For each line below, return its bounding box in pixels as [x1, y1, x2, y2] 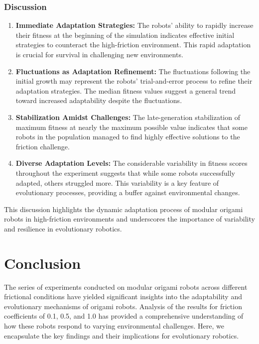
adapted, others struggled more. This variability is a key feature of [15, 177, 219, 188]
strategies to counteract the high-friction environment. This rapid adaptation [15, 39, 251, 50]
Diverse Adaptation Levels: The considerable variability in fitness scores [15, 158, 248, 168]
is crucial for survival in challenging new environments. [15, 49, 183, 59]
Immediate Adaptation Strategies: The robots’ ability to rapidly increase [15, 20, 254, 30]
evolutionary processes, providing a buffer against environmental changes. [15, 187, 240, 198]
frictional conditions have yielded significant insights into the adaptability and [4, 291, 242, 302]
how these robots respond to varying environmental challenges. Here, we [4, 321, 224, 331]
